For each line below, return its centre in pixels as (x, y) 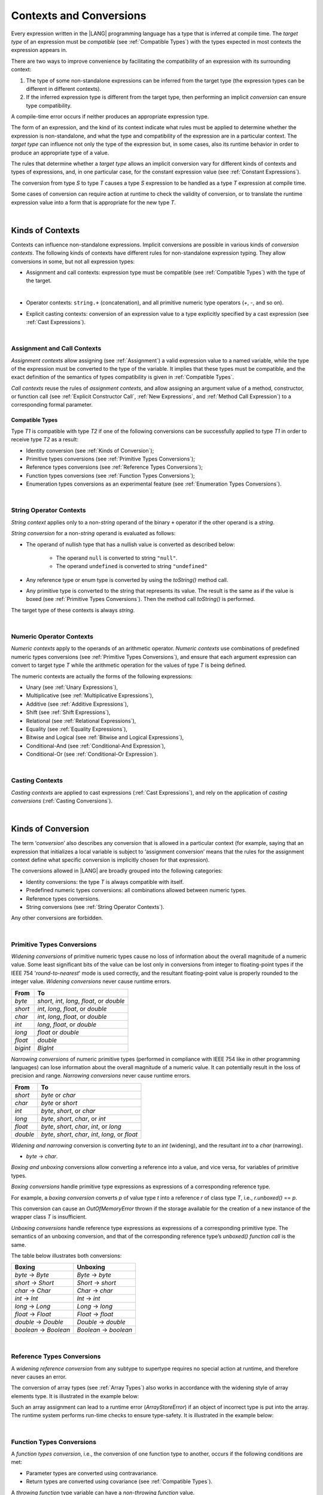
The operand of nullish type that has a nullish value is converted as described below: (131, 544)
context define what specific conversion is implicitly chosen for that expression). (110, 860)
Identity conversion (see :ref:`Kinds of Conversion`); (90, 450)
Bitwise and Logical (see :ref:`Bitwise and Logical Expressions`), (105, 737)
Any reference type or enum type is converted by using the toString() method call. (127, 579)
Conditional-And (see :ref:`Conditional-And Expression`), (96, 746)
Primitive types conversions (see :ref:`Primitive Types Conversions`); (111, 459)
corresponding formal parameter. (52, 405)
